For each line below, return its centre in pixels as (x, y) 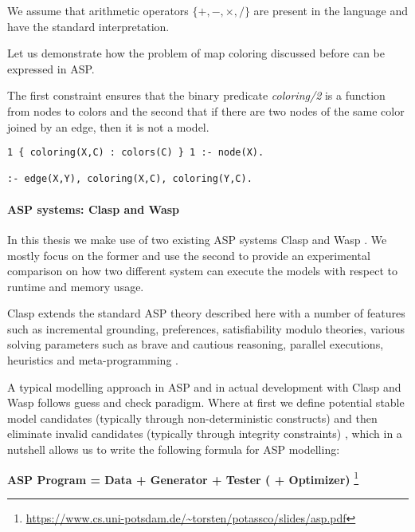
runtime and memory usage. (76, 286)
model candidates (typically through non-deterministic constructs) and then (192, 418)
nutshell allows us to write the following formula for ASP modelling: (174, 449)
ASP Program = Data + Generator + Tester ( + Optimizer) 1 (183, 478)
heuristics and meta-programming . (93, 360)
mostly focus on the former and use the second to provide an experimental (189, 255)
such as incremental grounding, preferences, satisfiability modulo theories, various (206, 328)
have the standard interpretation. (88, 26)
